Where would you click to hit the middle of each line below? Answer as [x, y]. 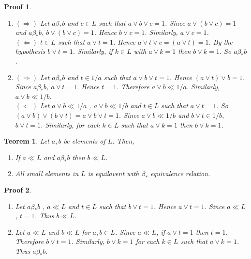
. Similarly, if [93, 51]
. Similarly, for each [70, 124]
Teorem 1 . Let [27, 141]
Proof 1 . [18, 6]
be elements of [84, 141]
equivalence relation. [180, 173]
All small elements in [47, 173]
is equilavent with [113, 173]
